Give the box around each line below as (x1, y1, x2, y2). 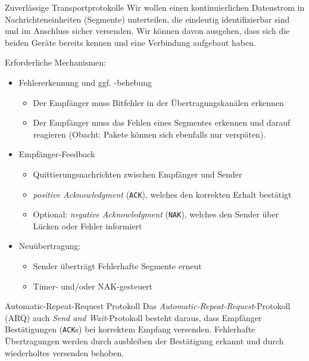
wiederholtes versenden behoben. (5, 346, 124, 359)
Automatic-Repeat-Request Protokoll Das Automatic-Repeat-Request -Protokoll (5, 300, 291, 312)
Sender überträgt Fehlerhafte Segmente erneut (33, 260, 202, 272)
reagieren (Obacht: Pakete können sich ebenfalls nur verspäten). (33, 127, 266, 140)
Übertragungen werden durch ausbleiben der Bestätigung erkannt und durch (5, 335, 284, 347)
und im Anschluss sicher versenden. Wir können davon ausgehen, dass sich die (5, 24, 290, 37)
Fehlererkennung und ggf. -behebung (18, 76, 152, 88)
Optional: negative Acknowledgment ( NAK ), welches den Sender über (33, 208, 279, 220)
